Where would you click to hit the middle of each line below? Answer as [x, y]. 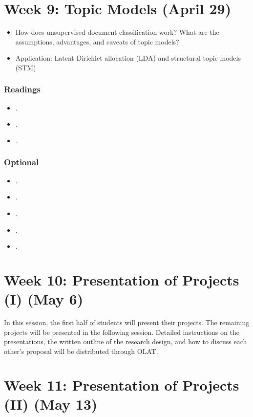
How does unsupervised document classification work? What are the [117, 32]
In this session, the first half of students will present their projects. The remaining [127, 322]
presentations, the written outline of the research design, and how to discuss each [126, 341]
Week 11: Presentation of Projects [122, 384]
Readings [22, 89]
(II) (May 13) [51, 404]
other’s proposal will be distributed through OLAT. [81, 351]
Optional [21, 162]
